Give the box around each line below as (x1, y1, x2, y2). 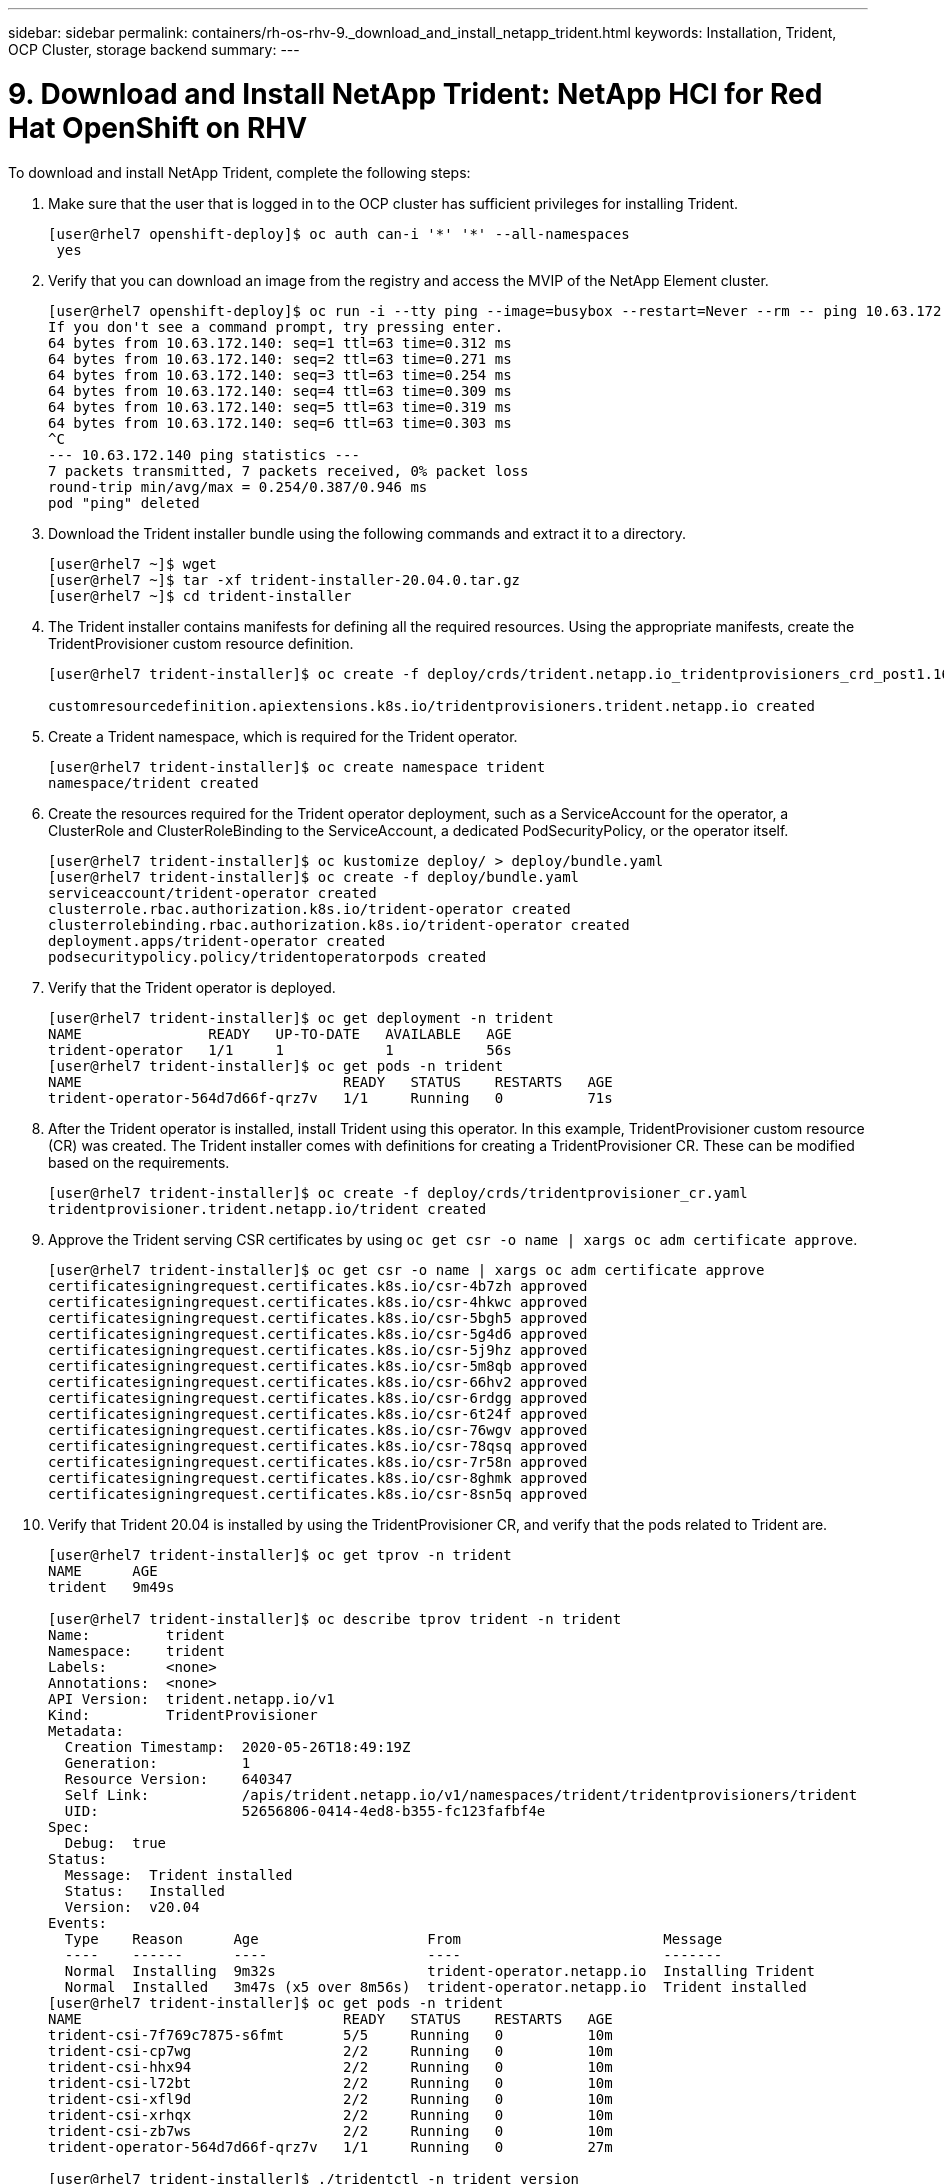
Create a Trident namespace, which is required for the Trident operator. (48, 727, 518, 745)
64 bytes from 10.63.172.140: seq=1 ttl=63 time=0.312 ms (48, 334, 512, 351)
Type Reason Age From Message (64, 1930, 723, 1947)
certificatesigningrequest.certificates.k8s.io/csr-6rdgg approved (48, 1389, 588, 1406)
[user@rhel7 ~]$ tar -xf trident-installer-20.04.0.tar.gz (48, 571, 521, 588)
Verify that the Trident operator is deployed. (48, 978, 336, 996)
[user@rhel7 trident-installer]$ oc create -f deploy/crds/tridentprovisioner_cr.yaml (48, 1184, 748, 1201)
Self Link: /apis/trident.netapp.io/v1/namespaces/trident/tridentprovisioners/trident (64, 1786, 858, 1803)
